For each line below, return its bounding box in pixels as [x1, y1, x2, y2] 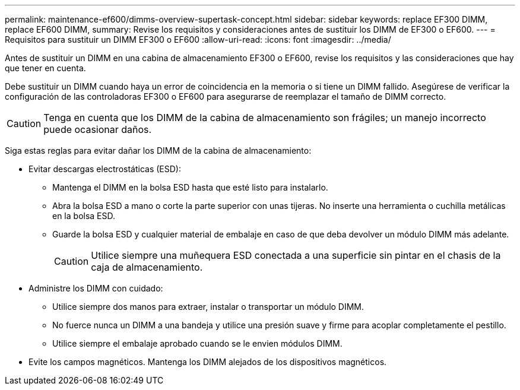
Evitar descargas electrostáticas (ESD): [28, 164, 181, 174]
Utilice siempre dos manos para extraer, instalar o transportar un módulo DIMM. [52, 302, 364, 312]
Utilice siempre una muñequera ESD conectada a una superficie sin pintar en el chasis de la [91, 249, 501, 261]
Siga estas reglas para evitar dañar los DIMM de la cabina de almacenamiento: [5, 145, 312, 156]
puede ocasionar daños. [43, 123, 152, 135]
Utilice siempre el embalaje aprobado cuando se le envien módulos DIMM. [52, 338, 343, 348]
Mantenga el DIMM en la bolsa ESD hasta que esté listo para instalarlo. [52, 182, 328, 192]
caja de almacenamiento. [91, 261, 203, 273]
